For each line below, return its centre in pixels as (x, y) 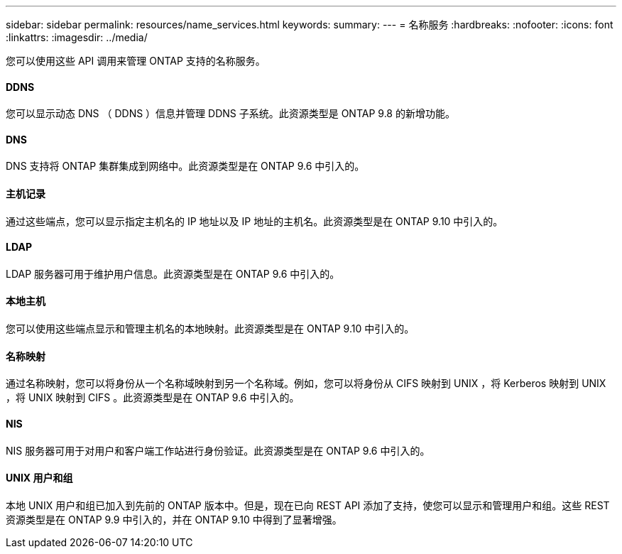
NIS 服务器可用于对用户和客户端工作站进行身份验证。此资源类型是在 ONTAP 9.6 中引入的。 (218, 450)
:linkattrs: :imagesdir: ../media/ (77, 37)
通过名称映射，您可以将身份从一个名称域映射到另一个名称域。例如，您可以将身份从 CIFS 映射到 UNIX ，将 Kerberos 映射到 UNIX (306, 384)
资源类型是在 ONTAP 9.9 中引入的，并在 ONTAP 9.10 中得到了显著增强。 (174, 519)
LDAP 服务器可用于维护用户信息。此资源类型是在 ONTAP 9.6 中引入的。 (173, 273)
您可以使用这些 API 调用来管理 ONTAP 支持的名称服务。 (136, 61)
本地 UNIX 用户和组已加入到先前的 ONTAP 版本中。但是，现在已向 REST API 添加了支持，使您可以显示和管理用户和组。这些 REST (308, 505)
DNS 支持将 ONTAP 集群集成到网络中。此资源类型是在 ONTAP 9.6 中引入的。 (185, 166)
